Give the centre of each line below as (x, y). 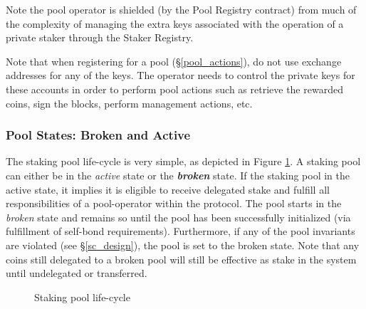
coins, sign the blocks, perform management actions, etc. (129, 103)
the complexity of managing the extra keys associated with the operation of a (175, 23)
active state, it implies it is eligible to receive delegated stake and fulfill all (168, 189)
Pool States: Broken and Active (98, 135)
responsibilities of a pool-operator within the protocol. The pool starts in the (174, 203)
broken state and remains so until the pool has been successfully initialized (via (178, 217)
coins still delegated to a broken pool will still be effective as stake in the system (181, 259)
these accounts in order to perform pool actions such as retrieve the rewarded (174, 89)
